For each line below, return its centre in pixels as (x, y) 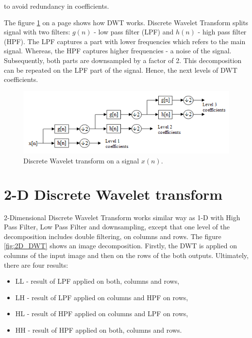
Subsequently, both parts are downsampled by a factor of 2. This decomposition (123, 60)
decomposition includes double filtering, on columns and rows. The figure (113, 236)
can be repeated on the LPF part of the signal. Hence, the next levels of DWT (121, 70)
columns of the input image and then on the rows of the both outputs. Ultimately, (126, 255)
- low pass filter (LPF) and (134, 32)
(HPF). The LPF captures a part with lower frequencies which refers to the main (125, 41)
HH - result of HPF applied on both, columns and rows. (99, 330)
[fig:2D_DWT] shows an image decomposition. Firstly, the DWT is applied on (120, 246)
